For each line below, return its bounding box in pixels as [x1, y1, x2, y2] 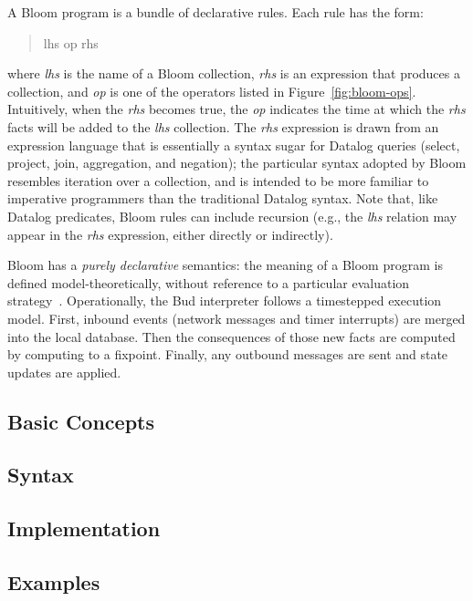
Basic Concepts [7, 407, 155, 435]
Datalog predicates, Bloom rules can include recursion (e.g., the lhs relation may [7, 206, 457, 225]
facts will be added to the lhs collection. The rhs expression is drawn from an [7, 117, 439, 136]
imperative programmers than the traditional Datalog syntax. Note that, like [7, 189, 438, 208]
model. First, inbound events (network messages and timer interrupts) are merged [7, 308, 466, 327]
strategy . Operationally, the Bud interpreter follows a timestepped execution [7, 291, 442, 310]
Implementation [7, 514, 161, 543]
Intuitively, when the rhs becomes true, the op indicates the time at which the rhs [7, 99, 466, 119]
